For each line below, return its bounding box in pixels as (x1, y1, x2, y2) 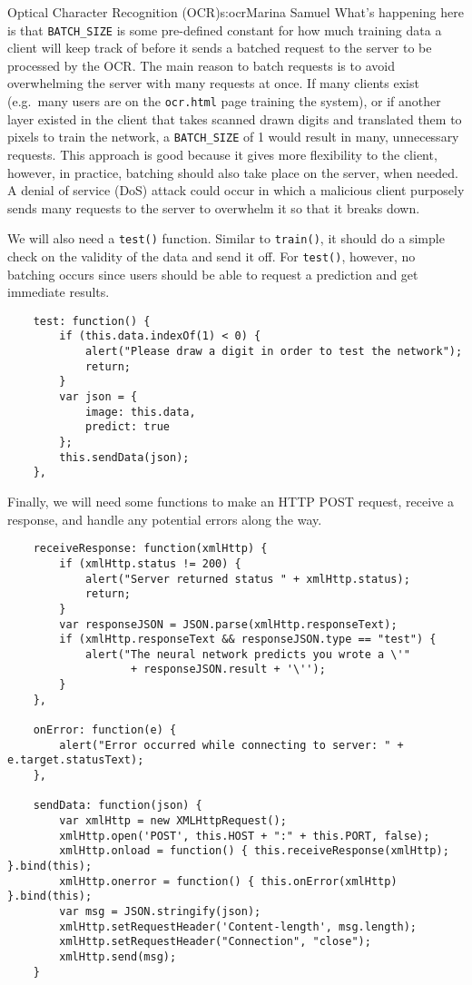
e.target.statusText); (7, 754, 144, 767)
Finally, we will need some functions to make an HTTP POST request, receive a (7, 492, 455, 511)
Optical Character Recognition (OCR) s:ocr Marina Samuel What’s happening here (7, 3, 464, 21)
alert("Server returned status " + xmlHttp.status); (84, 572, 410, 586)
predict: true (84, 420, 170, 434)
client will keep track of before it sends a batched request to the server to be (7, 38, 432, 57)
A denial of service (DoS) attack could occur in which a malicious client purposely (7, 181, 465, 200)
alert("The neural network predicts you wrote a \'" (84, 647, 410, 661)
